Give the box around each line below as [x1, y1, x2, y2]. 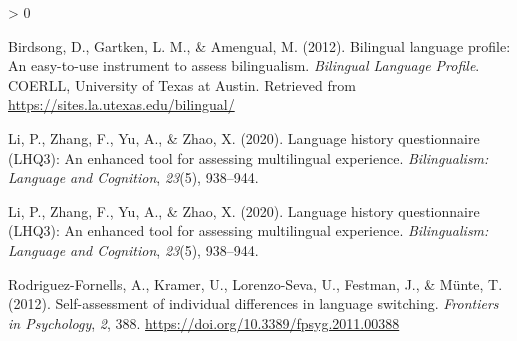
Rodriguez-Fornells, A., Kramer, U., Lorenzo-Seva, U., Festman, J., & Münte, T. [8, 273, 503, 294]
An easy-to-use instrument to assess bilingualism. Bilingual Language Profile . [8, 55, 480, 76]
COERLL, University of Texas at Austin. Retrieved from [8, 74, 356, 95]
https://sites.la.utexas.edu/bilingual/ [8, 94, 235, 115]
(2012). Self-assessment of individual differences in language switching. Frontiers [8, 293, 499, 314]
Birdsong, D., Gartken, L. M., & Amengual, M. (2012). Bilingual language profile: [8, 35, 511, 56]
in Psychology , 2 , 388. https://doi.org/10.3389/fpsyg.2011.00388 [8, 312, 400, 333]
